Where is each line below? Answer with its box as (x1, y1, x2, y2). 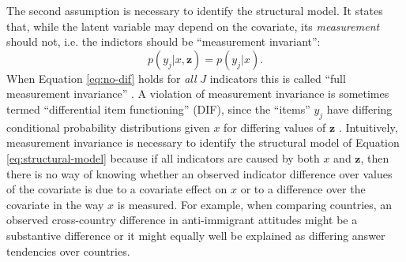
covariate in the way (6, 196, 104, 212)
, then (360, 149, 389, 166)
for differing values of (224, 118, 326, 135)
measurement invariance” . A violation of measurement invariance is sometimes (6, 85, 389, 102)
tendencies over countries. (6, 242, 130, 259)
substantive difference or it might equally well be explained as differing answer (6, 226, 385, 243)
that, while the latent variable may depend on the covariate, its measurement (6, 17, 380, 34)
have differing (326, 100, 393, 117)
